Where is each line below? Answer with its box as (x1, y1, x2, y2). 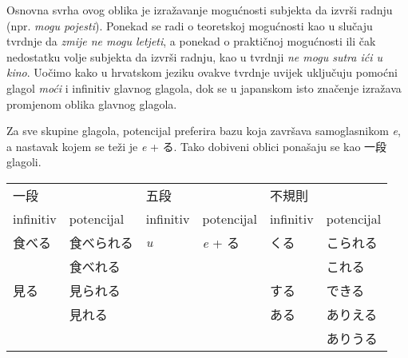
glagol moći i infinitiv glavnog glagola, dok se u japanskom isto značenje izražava (6, 79, 402, 96)
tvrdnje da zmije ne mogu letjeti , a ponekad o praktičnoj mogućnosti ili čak (6, 33, 376, 50)
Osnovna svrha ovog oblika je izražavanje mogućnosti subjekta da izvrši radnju (6, 2, 393, 18)
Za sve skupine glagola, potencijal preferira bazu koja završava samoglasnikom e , (6, 122, 401, 139)
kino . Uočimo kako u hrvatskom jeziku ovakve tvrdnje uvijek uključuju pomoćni (6, 64, 398, 81)
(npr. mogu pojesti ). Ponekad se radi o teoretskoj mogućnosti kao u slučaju (6, 17, 373, 34)
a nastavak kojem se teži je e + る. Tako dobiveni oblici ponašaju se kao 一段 (6, 137, 387, 154)
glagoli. (6, 153, 42, 170)
